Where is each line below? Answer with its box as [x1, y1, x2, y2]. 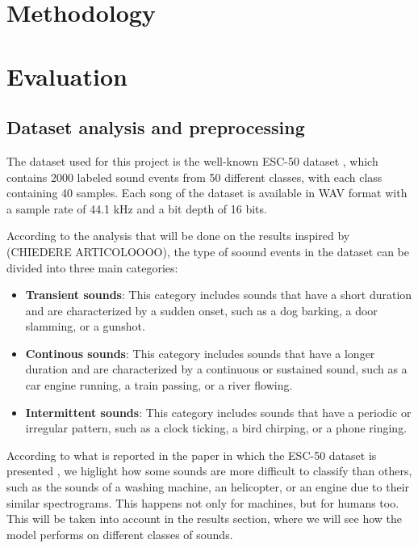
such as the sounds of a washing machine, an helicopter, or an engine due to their [6, 478, 410, 495]
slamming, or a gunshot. [25, 318, 145, 335]
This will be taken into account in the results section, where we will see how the [6, 510, 402, 527]
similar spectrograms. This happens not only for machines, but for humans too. [6, 494, 399, 511]
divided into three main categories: [6, 259, 178, 276]
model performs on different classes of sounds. [6, 525, 233, 542]
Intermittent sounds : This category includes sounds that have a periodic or [25, 403, 412, 420]
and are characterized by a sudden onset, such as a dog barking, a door [25, 301, 378, 318]
